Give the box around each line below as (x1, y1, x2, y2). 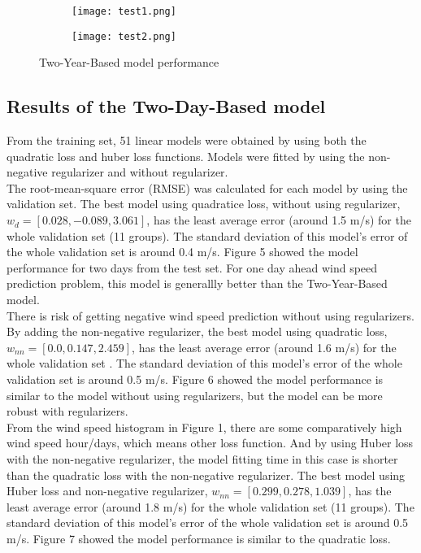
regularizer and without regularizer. (51, 163, 228, 181)
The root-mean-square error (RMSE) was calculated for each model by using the (7, 179, 408, 196)
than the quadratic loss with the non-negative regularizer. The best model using (7, 466, 406, 483)
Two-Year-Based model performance (39, 54, 219, 71)
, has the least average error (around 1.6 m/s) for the (132, 338, 397, 355)
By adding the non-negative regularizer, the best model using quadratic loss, (7, 323, 388, 340)
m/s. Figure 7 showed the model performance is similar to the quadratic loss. (7, 529, 391, 546)
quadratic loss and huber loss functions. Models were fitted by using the (7, 147, 365, 164)
